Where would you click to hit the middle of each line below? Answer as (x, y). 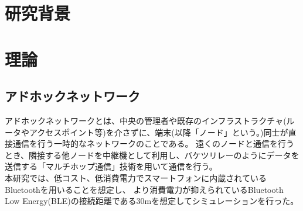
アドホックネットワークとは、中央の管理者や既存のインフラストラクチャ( (146, 120)
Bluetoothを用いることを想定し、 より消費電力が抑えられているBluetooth (144, 189)
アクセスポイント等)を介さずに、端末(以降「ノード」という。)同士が (159, 132)
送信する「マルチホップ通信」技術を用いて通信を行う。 (111, 166)
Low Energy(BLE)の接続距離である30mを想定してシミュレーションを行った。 (152, 201)
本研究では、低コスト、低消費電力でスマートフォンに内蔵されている (136, 177)
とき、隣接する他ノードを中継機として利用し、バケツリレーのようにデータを (152, 155)
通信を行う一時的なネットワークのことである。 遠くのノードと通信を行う (154, 143)
